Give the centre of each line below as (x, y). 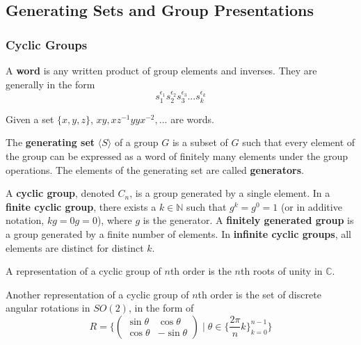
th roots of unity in (282, 271)
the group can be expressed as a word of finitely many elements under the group (177, 156)
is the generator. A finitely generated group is (248, 220)
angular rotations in (48, 308)
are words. (192, 119)
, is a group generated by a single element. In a (230, 193)
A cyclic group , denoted (60, 193)
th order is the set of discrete (259, 294)
